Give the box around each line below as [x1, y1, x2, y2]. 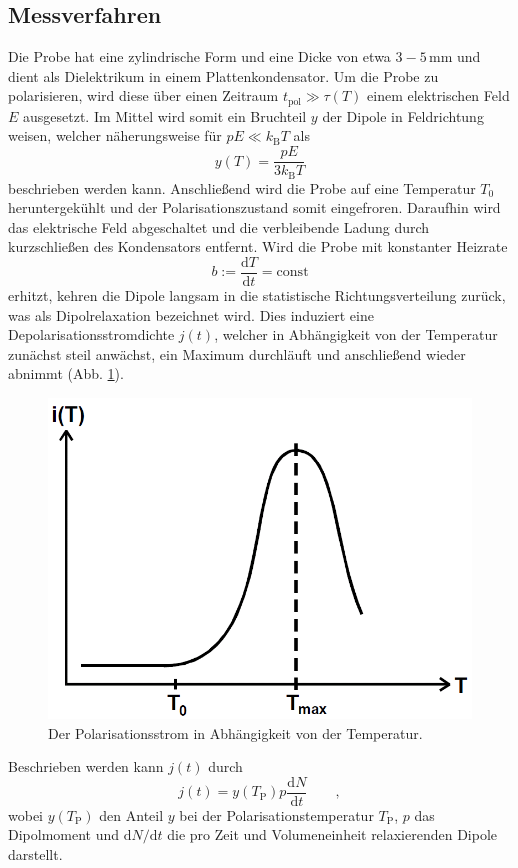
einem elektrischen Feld [367, 85, 510, 106]
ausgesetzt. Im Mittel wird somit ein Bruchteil [23, 105, 307, 126]
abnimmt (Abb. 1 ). [8, 363, 124, 384]
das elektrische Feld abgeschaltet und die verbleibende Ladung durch [8, 216, 430, 237]
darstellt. [8, 844, 63, 865]
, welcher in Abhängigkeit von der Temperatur [214, 324, 498, 345]
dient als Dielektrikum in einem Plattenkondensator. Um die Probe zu [8, 65, 439, 86]
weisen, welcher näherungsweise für [8, 125, 222, 146]
